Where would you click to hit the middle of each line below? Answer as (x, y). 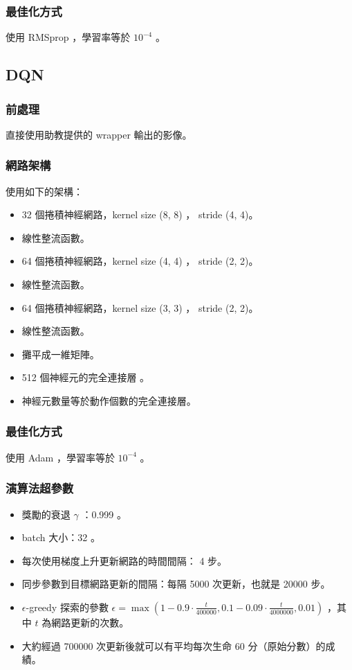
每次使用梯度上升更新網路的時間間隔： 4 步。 (124, 560)
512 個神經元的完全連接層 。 (86, 377)
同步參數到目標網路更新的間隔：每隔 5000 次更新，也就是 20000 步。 (176, 584)
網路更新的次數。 (90, 622)
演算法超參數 (40, 488)
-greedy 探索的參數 (67, 607)
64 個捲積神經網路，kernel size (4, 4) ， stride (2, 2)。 (140, 261)
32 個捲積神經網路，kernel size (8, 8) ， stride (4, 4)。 (140, 214)
